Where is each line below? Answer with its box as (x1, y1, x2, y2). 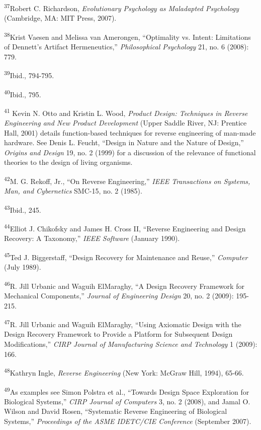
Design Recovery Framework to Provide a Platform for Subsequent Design (4, 329, 233, 339)
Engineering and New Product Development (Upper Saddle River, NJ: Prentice (4, 117, 247, 128)
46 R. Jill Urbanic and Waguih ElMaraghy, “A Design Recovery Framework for (4, 279, 244, 291)
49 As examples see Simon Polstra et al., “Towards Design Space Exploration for (4, 385, 249, 397)
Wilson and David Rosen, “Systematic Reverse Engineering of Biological (4, 406, 227, 416)
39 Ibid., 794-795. (4, 69, 54, 80)
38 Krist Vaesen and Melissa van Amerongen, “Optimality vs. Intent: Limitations (4, 30, 251, 42)
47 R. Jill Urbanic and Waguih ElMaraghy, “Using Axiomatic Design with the (4, 318, 241, 329)
